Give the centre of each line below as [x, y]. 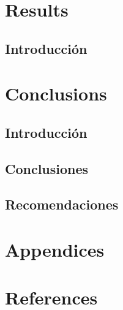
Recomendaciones [62, 204]
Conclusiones [47, 168]
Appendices [55, 250]
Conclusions [56, 93]
